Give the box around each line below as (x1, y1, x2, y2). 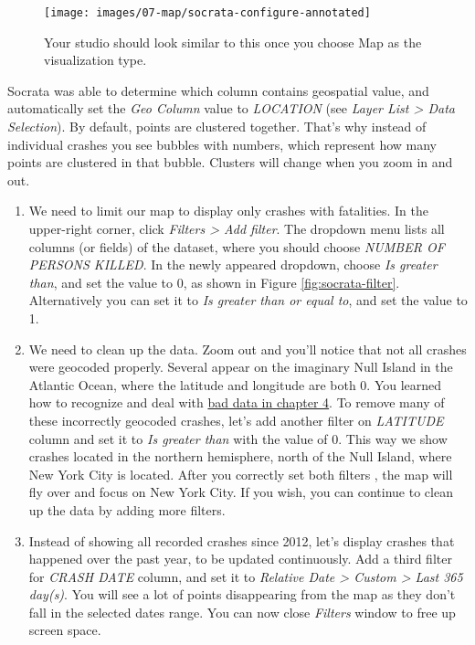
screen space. (28, 620, 101, 640)
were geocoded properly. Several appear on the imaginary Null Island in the (28, 357, 453, 376)
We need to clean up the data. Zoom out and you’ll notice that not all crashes (28, 339, 467, 358)
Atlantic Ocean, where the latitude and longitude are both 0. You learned (28, 375, 442, 394)
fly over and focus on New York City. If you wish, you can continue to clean (28, 482, 453, 502)
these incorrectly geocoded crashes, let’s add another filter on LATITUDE (28, 410, 444, 429)
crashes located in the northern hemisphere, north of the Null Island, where (28, 447, 452, 466)
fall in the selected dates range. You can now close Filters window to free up (28, 602, 456, 621)
